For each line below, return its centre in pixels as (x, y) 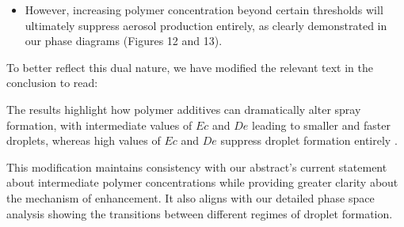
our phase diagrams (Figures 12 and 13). (124, 41)
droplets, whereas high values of (84, 140)
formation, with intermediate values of (99, 125)
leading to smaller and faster (321, 125)
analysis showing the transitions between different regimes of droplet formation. (200, 213)
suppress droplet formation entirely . (309, 140)
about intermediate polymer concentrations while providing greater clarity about (202, 182)
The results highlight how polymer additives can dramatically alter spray (184, 109)
